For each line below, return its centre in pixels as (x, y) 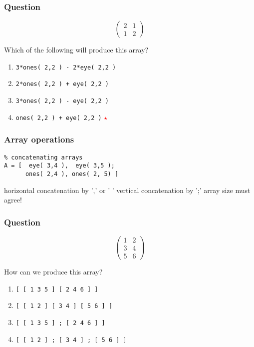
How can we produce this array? (53, 272)
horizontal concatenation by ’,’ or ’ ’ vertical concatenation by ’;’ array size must (127, 190)
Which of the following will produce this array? (76, 50)
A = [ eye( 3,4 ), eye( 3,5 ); (59, 166)
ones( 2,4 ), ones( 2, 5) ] (72, 174)
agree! (13, 200)
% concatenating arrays (43, 157)
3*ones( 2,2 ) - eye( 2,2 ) (62, 101)
